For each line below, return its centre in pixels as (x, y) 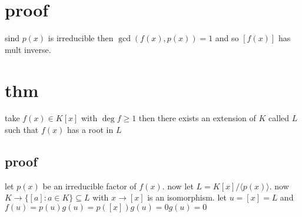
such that (22, 130)
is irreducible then (81, 38)
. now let (178, 186)
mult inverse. (28, 49)
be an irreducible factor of (89, 186)
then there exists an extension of (197, 118)
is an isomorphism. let (187, 197)
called (279, 118)
